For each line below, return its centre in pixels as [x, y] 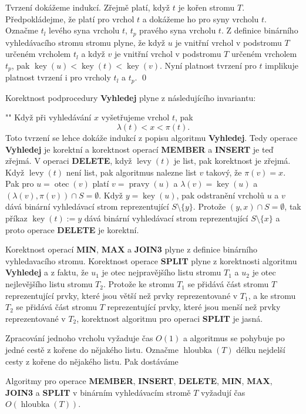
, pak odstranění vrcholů [220, 195]
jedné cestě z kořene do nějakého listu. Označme [92, 350]
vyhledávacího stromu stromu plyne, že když [85, 42]
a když [93, 54]
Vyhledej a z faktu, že [47, 272]
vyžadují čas [223, 392]
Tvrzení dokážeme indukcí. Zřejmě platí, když [88, 7]
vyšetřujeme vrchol [135, 117]
